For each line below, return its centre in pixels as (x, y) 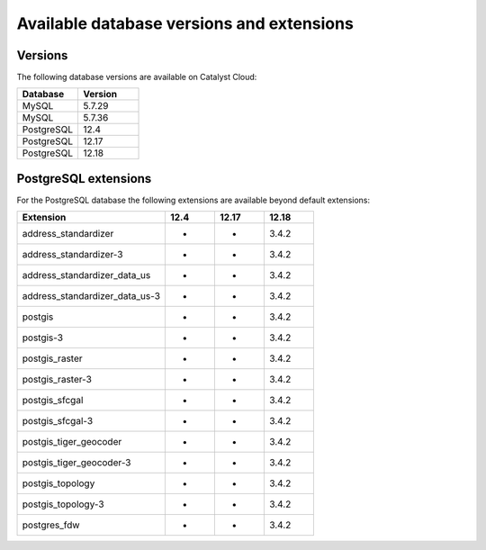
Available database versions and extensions (185, 23)
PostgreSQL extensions (84, 179)
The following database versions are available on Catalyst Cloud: (137, 77)
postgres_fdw (51, 525)
